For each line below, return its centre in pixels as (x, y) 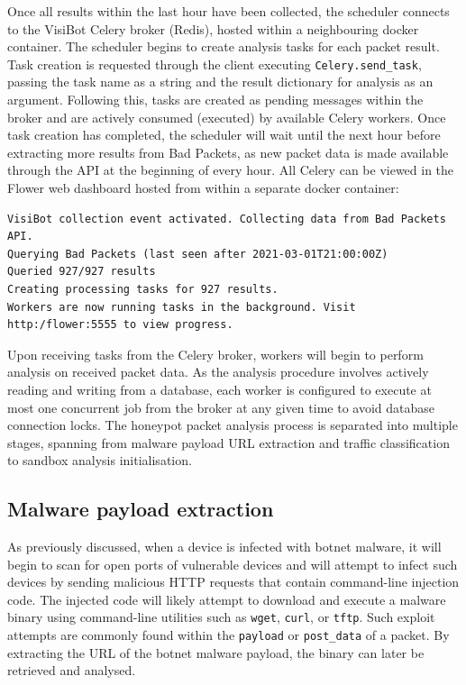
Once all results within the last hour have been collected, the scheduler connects (228, 11)
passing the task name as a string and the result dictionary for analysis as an (220, 82)
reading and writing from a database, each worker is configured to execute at (219, 389)
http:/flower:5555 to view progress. (120, 325)
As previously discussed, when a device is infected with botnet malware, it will (224, 547)
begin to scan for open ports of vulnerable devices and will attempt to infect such (233, 564)
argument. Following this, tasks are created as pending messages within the (215, 100)
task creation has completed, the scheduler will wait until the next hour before (224, 135)
